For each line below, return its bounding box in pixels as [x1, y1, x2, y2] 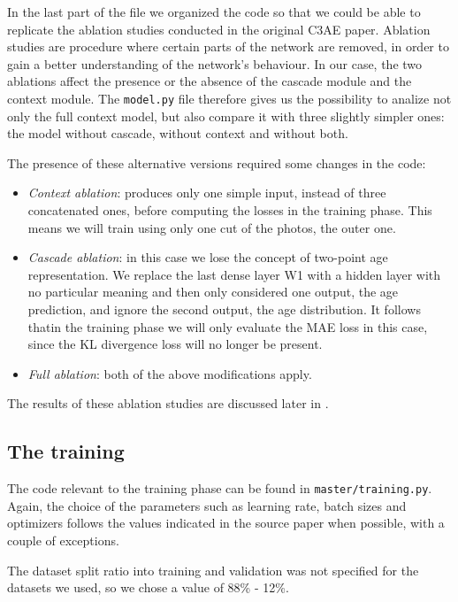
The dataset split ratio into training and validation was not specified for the [7, 560, 419, 579]
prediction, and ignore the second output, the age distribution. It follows [27, 299, 421, 318]
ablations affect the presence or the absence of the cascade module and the [7, 72, 412, 90]
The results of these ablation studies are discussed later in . [7, 394, 329, 413]
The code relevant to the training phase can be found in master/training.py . [7, 479, 432, 498]
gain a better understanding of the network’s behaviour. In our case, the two [7, 54, 423, 73]
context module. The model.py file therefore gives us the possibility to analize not [7, 89, 452, 107]
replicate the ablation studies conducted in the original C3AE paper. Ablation [7, 19, 431, 38]
